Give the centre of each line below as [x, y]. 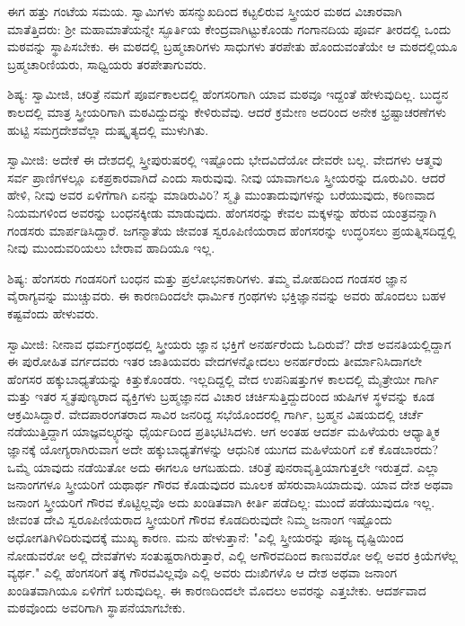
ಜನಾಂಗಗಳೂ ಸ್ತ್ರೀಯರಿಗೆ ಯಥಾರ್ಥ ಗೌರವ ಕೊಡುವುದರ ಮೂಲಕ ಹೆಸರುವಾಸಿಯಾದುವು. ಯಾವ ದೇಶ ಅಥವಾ [230, 484]
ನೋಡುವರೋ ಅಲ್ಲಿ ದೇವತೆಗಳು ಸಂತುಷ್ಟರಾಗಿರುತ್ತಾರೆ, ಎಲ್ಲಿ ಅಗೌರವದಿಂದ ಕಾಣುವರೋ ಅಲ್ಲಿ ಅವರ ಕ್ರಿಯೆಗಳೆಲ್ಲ [232, 554]
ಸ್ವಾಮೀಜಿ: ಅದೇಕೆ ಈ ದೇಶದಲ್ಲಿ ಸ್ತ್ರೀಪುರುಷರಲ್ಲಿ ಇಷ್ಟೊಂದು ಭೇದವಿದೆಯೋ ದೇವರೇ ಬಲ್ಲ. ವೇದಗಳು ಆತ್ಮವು [225, 160]
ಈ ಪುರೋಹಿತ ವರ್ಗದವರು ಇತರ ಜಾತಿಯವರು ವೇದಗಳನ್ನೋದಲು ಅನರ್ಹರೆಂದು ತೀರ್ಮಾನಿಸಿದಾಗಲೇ [215, 361]
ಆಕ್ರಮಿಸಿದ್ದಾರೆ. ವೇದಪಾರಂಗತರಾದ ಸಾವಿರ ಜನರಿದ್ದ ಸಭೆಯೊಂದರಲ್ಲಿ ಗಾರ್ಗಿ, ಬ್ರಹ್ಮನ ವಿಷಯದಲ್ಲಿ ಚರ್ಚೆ [215, 413]
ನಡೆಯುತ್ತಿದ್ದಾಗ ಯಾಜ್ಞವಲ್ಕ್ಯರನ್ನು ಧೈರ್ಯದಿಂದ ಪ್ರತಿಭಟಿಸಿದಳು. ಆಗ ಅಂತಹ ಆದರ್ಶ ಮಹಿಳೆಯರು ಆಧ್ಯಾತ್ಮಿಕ [224, 431]
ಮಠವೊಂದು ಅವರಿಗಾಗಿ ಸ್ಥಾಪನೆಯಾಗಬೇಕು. [97, 608]
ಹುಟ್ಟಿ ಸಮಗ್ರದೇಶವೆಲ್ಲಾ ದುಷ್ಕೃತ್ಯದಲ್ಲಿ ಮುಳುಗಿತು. [108, 129]
